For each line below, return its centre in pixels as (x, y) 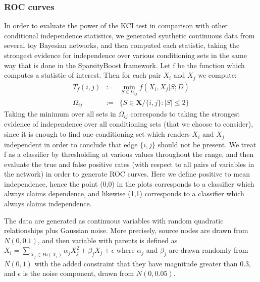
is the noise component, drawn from (79, 273)
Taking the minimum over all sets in (60, 114)
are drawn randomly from (209, 250)
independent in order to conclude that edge (71, 144)
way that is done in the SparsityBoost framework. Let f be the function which (124, 65)
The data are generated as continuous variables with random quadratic (114, 220)
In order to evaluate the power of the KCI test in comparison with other (116, 25)
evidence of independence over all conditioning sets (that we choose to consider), (129, 124)
